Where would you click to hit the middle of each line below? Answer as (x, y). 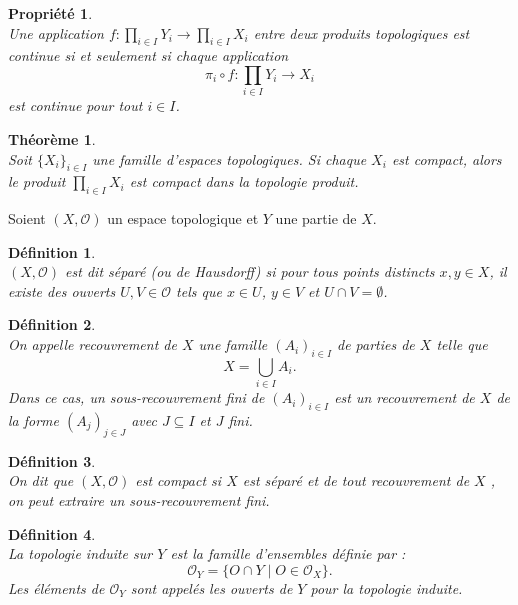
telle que (462, 344)
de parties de (375, 344)
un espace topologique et (183, 218)
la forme (34, 419)
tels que (199, 290)
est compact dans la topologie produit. (244, 181)
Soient (27, 218)
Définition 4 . (52, 533)
